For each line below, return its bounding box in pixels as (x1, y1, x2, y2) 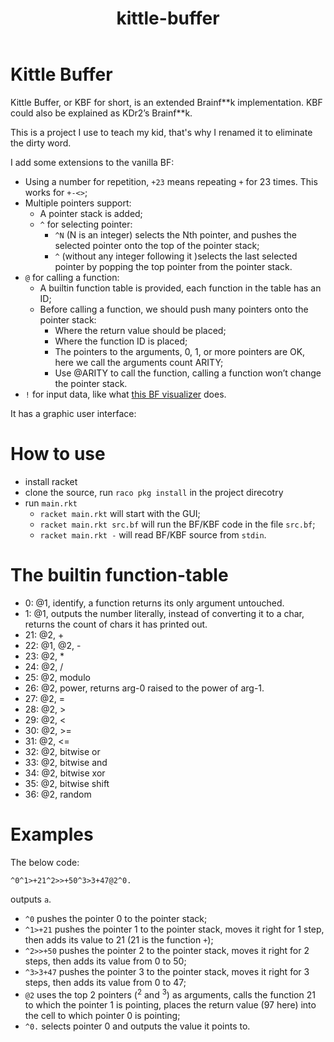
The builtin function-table (10, 564, 229, 587)
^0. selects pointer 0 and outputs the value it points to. (24, 1020, 251, 1032)
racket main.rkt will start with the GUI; (39, 507, 201, 519)
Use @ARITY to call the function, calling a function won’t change (54, 367, 322, 379)
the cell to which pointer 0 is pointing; (24, 1010, 181, 1022)
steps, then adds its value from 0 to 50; (24, 955, 187, 967)
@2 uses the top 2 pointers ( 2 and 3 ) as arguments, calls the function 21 (24, 987, 316, 1001)
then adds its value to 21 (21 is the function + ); (24, 933, 214, 946)
